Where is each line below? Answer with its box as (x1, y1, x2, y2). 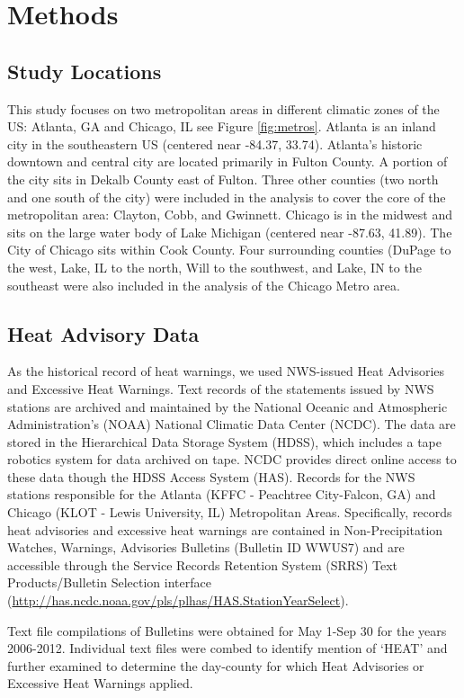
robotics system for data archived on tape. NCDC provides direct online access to (7, 450, 457, 469)
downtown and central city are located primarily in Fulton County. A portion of (7, 152, 448, 171)
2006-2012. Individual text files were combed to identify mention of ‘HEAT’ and (7, 639, 448, 658)
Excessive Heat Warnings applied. (7, 674, 193, 693)
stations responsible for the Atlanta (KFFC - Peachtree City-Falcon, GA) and (7, 485, 436, 504)
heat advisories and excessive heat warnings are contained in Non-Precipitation (7, 520, 443, 539)
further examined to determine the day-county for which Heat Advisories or (7, 656, 424, 675)
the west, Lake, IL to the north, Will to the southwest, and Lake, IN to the (7, 257, 422, 276)
